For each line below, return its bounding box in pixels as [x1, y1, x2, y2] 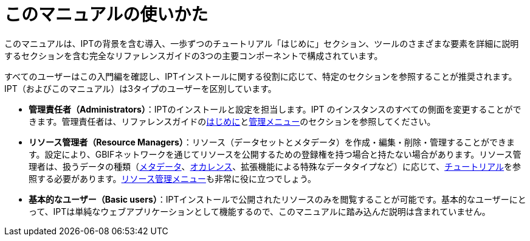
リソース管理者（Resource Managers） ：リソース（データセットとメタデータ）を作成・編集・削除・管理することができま [29, 136, 515, 147]
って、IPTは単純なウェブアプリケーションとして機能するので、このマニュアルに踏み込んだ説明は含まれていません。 [29, 206, 490, 217]
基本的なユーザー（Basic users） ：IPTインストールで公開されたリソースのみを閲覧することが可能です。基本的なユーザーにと [29, 194, 526, 204]
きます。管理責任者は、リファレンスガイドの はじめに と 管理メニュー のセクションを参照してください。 [29, 116, 436, 127]
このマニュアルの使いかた [4, 4, 208, 25]
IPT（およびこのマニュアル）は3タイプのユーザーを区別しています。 [4, 83, 277, 94]
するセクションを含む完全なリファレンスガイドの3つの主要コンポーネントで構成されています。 [4, 50, 383, 61]
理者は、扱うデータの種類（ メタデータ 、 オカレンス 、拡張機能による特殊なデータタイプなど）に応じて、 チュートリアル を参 [29, 161, 521, 172]
